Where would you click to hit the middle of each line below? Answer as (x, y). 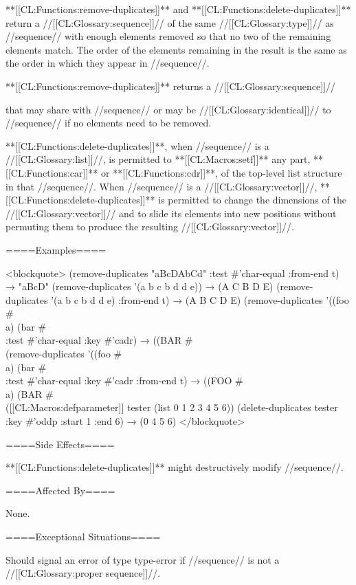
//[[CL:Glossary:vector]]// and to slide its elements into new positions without (171, 213)
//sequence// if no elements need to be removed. (109, 123)
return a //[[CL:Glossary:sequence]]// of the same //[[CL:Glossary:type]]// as (170, 22)
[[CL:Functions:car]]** (52, 172)
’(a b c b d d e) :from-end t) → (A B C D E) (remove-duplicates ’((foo (200, 299)
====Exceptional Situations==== (83, 536)
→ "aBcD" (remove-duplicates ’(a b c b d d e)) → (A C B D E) (140, 286)
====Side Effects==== (60, 444)
